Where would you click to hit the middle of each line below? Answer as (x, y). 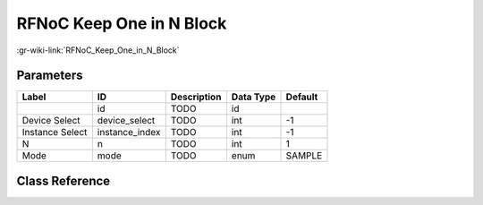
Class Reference (64, 180)
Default (302, 97)
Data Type (254, 97)
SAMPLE (304, 156)
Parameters (50, 76)
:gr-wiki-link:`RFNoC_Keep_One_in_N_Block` (98, 50)
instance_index (129, 132)
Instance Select (55, 132)
